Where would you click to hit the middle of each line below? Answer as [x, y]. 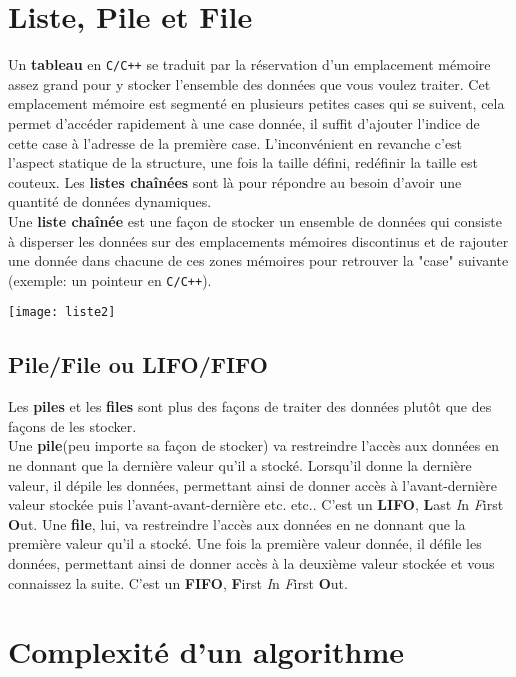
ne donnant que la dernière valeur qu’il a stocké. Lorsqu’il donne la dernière [240, 465]
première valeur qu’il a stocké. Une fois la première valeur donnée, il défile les [245, 543]
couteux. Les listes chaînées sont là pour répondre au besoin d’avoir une [235, 181]
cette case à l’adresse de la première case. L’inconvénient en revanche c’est [235, 142]
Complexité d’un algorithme [206, 651]
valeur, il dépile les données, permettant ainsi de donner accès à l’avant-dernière [252, 484]
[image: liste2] [62, 312]
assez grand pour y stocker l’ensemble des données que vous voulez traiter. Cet [249, 83]
